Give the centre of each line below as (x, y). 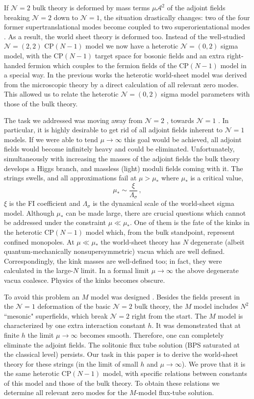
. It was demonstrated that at (196, 325)
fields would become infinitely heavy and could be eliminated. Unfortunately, (119, 149)
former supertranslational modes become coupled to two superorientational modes (127, 27)
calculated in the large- (38, 270)
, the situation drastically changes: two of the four (175, 17)
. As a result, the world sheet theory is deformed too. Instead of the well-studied (125, 36)
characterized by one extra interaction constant (75, 325)
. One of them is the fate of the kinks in (190, 222)
